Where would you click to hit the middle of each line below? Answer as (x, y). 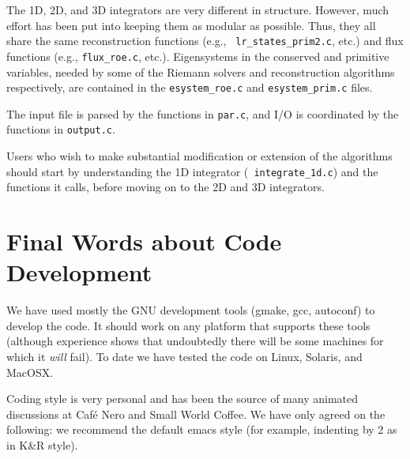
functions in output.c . (61, 129)
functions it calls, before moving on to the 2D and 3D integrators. (166, 187)
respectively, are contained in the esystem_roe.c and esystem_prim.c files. (190, 87)
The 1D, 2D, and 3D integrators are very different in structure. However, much (198, 9)
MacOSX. (30, 372)
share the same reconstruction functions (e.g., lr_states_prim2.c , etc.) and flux (205, 41)
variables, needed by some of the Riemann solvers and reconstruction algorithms (201, 71)
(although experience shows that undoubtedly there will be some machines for (195, 341)
